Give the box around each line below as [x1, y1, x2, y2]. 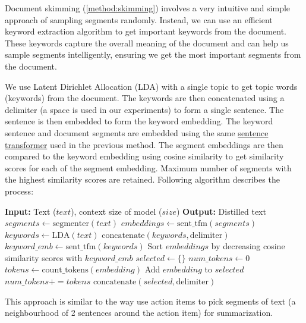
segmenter [52, 219, 89, 228]
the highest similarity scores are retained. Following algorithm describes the [5, 173, 280, 186]
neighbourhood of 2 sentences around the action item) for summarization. [5, 306, 273, 319]
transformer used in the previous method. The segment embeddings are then [5, 138, 283, 150]
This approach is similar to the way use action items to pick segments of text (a [5, 294, 296, 307]
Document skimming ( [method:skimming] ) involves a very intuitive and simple [5, 2, 291, 14]
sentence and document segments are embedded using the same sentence [5, 126, 269, 139]
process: [5, 184, 34, 197]
